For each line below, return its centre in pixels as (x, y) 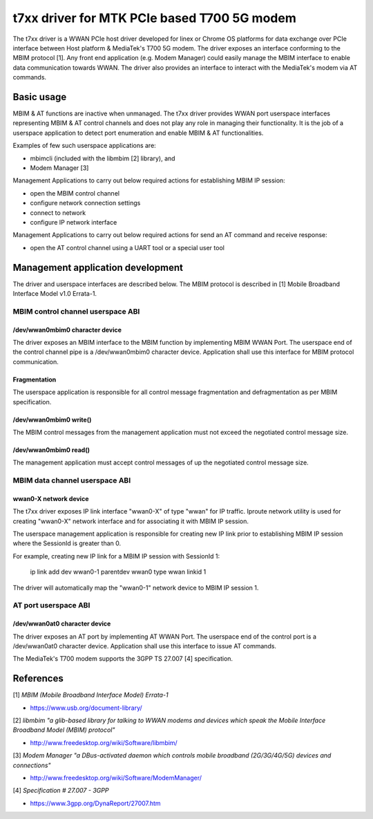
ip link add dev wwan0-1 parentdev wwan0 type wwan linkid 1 (118, 572)
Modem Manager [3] (59, 168)
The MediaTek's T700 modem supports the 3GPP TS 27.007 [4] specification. (123, 659)
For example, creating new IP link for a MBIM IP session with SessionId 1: (116, 556)
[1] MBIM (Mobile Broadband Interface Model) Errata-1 (90, 695)
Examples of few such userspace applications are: (85, 146)
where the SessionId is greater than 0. (67, 543)
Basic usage (40, 97)
